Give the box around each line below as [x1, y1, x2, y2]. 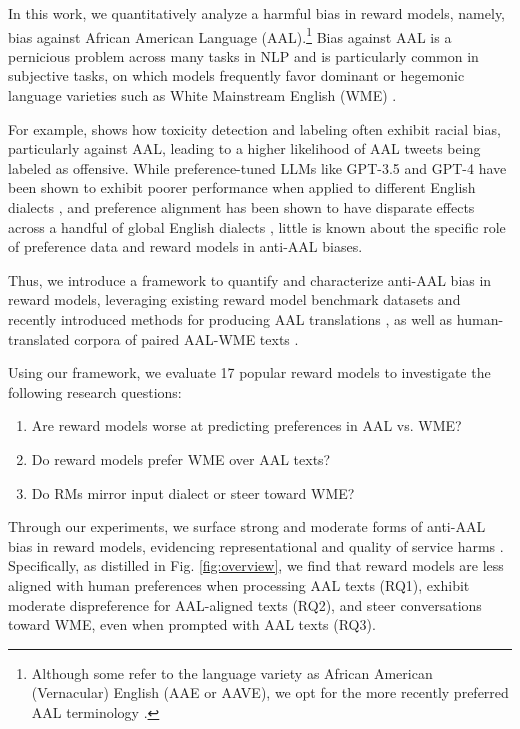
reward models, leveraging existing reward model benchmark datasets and [8, 289, 461, 310]
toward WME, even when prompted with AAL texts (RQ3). [8, 614, 376, 635]
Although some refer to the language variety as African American [31, 662, 433, 683]
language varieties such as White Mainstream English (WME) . [8, 85, 397, 106]
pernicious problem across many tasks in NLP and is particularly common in [8, 45, 479, 66]
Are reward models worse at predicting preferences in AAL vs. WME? [31, 415, 462, 436]
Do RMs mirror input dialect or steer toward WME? [31, 482, 355, 503]
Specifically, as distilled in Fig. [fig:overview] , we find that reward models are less [8, 555, 504, 576]
